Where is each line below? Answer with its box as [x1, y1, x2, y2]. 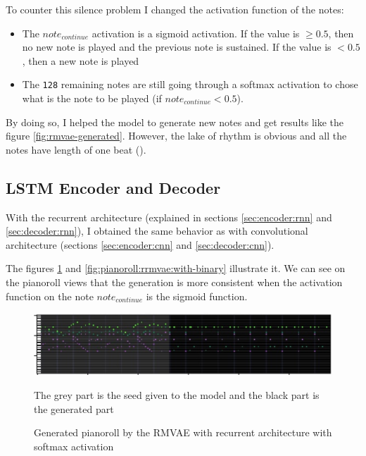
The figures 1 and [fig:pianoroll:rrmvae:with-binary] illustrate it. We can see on [6, 261, 346, 276]
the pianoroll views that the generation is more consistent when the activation [6, 274, 343, 289]
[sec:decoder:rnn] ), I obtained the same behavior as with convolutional [6, 223, 308, 238]
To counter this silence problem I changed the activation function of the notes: [6, 2, 344, 16]
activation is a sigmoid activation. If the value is [91, 25, 300, 40]
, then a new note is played [22, 53, 139, 68]
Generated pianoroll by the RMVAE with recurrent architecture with [34, 425, 332, 440]
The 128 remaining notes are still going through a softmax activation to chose [22, 77, 358, 92]
